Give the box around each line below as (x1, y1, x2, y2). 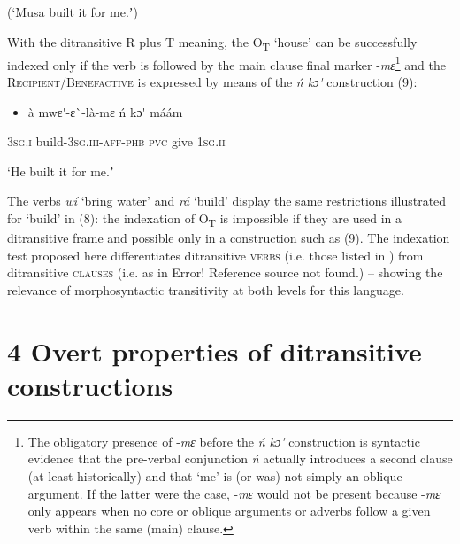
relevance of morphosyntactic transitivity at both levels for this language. (7, 280, 404, 299)
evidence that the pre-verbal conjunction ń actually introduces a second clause (27, 449, 453, 468)
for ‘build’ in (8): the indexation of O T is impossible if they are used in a (7, 208, 402, 229)
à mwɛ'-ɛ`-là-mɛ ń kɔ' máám (27, 102, 183, 120)
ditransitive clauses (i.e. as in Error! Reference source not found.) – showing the (7, 263, 443, 282)
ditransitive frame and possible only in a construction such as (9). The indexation (7, 229, 450, 247)
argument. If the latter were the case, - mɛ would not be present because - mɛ (27, 484, 441, 502)
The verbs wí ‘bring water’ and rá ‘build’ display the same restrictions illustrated (7, 191, 447, 210)
